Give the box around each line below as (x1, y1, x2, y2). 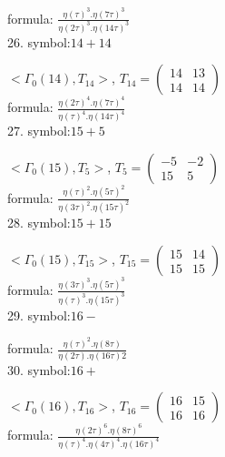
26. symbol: (7, 32, 71, 51)
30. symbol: (7, 360, 71, 379)
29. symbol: (7, 305, 71, 324)
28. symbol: (7, 213, 71, 232)
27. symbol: (7, 121, 71, 140)
